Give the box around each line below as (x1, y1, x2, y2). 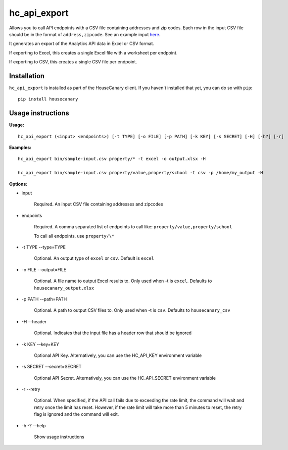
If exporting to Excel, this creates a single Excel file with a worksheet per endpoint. (9, 50, 178, 55)
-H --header (21, 318, 47, 324)
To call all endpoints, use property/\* (34, 233, 115, 239)
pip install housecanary (18, 97, 78, 102)
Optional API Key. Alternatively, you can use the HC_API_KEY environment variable (34, 352, 202, 358)
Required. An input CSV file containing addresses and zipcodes (34, 201, 163, 207)
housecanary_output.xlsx (34, 285, 94, 291)
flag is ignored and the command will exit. (34, 411, 119, 417)
